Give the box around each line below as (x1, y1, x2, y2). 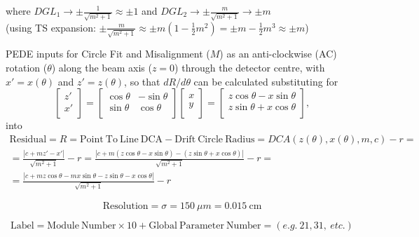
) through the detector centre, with (174, 60, 325, 74)
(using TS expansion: (6, 20, 96, 34)
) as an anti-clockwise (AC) (219, 46, 337, 61)
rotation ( (6, 60, 48, 74)
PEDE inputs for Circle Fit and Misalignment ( (6, 46, 210, 61)
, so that (124, 74, 160, 88)
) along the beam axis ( (51, 60, 152, 74)
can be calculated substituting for (193, 74, 338, 88)
